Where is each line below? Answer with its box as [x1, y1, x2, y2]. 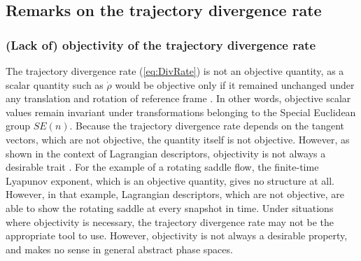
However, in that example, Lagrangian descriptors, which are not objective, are [6, 187, 344, 202]
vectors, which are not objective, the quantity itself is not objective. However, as [6, 132, 350, 146]
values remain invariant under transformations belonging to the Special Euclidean [6, 104, 356, 119]
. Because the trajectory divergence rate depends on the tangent [69, 118, 345, 133]
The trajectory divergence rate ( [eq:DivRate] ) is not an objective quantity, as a [6, 64, 344, 78]
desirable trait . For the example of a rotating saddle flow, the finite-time [6, 160, 319, 174]
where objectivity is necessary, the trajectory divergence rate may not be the [6, 214, 334, 229]
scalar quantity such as [6, 77, 104, 92]
